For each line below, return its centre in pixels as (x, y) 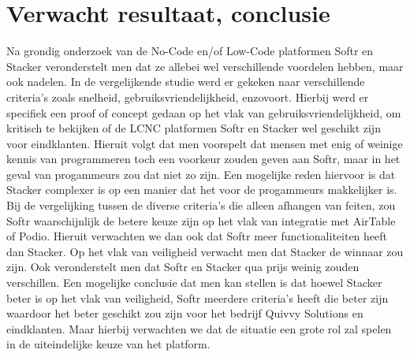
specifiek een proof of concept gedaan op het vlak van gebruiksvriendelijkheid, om (204, 112)
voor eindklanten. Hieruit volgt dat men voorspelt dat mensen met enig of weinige (205, 143)
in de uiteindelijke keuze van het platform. (108, 344)
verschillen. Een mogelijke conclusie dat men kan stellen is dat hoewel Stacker (194, 283)
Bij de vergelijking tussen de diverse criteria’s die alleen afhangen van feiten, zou (201, 205)
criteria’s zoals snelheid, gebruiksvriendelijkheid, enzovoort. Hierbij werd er (188, 97)
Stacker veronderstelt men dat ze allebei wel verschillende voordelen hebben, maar (205, 66)
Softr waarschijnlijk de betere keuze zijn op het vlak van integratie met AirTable (201, 220)
